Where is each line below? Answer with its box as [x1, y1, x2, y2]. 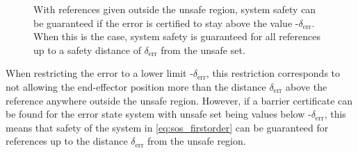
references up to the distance [6, 134, 128, 148]
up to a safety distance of [33, 42, 141, 57]
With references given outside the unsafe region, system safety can [33, 2, 316, 16]
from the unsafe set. [161, 42, 245, 57]
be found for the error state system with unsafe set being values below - [6, 107, 311, 121]
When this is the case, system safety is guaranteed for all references [33, 29, 320, 44]
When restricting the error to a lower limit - [6, 66, 193, 80]
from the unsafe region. [147, 134, 246, 148]
